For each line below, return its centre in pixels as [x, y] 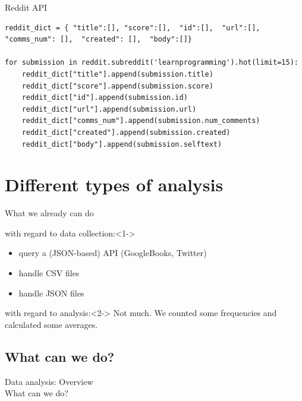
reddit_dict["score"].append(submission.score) [117, 86]
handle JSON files [51, 293]
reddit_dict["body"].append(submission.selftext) [122, 144]
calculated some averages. [51, 324]
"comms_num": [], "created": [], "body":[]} [98, 40]
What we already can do [49, 213]
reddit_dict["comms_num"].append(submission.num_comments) [141, 121]
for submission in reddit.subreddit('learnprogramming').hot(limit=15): [152, 63]
